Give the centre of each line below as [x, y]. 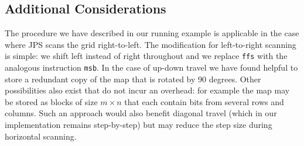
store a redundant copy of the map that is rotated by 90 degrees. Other [133, 79]
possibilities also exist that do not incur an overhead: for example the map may [147, 90]
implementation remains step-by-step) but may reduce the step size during [139, 125]
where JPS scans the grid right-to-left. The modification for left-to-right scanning [151, 44]
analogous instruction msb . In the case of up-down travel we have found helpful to [151, 67]
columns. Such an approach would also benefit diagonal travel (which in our [141, 113]
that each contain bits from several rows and [204, 101]
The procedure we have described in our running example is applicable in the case [152, 33]
